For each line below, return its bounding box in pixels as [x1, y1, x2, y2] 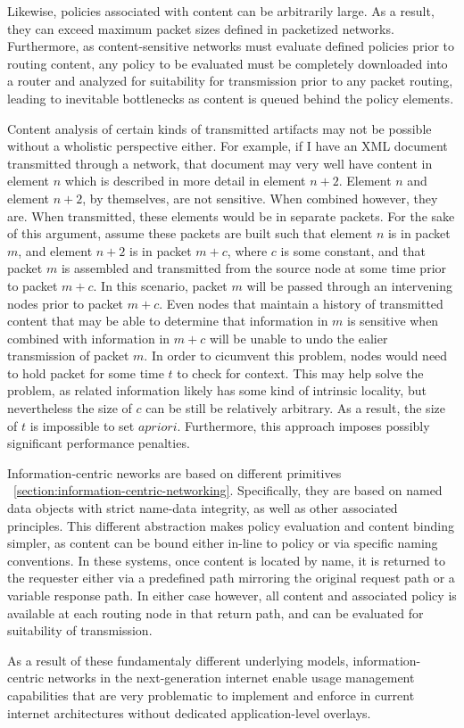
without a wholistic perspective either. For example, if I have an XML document [7, 136, 448, 155]
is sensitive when [347, 311, 439, 330]
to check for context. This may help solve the [177, 363, 424, 382]
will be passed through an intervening [246, 276, 452, 294]
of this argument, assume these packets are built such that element [7, 224, 373, 243]
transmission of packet [7, 346, 129, 365]
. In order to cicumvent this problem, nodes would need [144, 346, 448, 365]
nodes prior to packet [7, 294, 124, 312]
